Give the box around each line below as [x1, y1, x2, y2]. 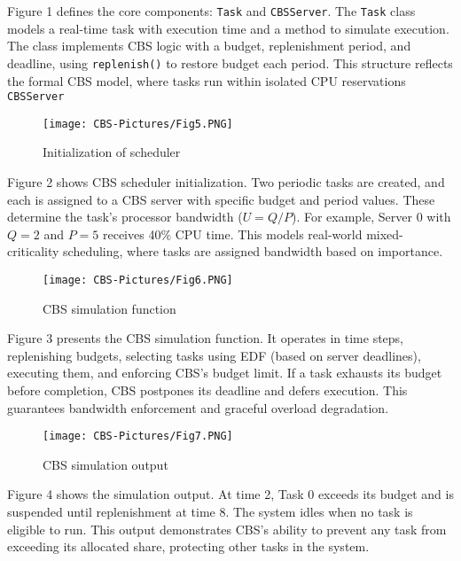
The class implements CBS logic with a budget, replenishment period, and [7, 36, 411, 55]
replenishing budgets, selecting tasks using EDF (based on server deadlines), [7, 346, 421, 364]
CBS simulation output [43, 455, 168, 473]
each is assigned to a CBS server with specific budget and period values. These [7, 190, 435, 208]
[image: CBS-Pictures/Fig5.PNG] [43, 117, 233, 130]
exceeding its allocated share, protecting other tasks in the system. [7, 537, 370, 556]
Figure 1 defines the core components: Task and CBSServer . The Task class [7, 2, 416, 19]
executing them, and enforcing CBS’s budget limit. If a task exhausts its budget [7, 363, 442, 382]
